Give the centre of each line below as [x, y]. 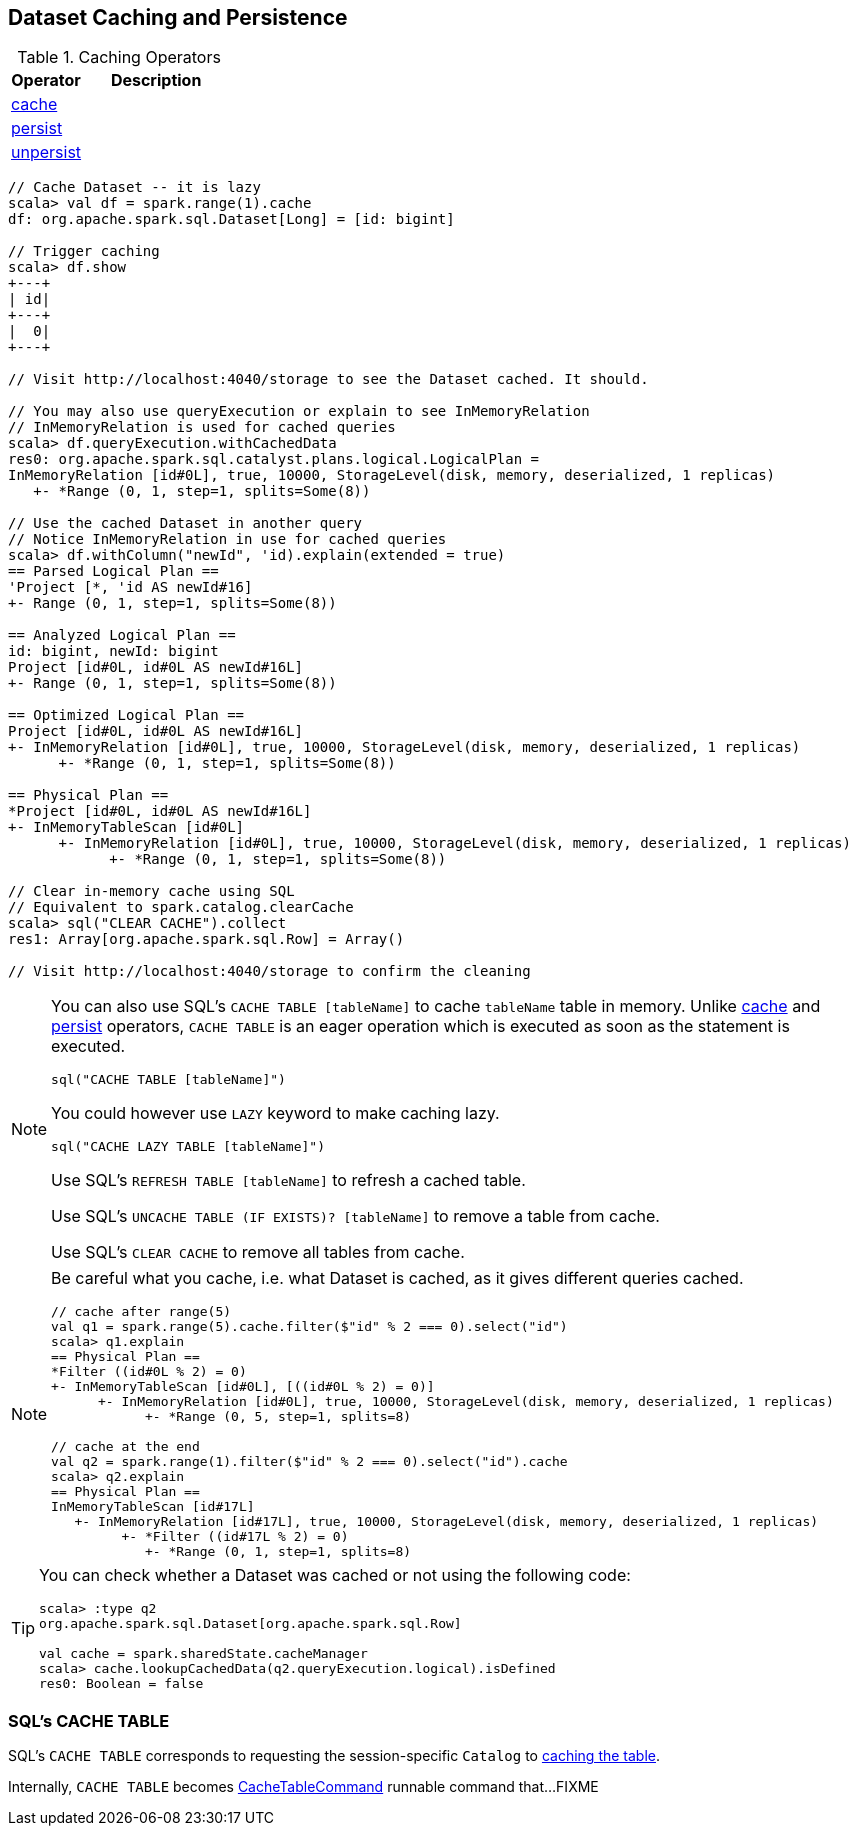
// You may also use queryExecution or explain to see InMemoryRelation [299, 411]
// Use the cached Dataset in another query [185, 523]
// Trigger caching [84, 251]
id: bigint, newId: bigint [113, 651]
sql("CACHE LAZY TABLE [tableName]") [188, 1147]
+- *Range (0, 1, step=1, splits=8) [278, 1552]
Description [156, 80]
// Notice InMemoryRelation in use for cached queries [227, 539]
